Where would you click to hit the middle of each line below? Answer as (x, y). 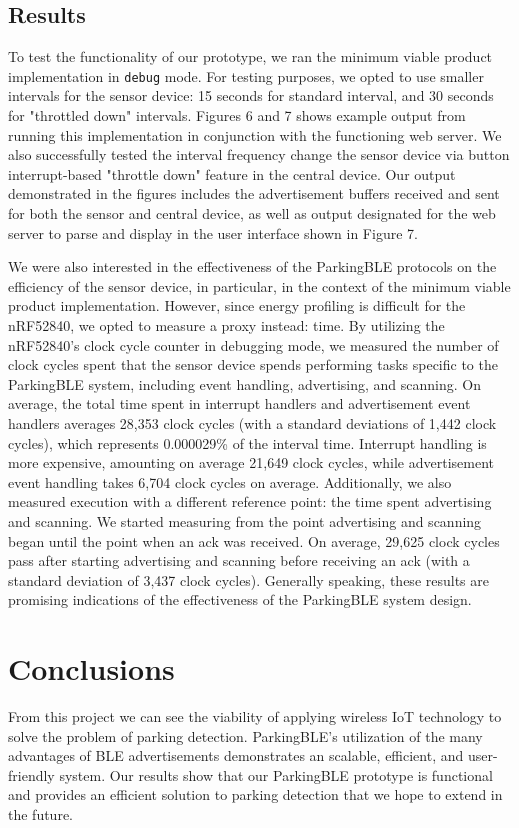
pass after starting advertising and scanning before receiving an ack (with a (239, 560)
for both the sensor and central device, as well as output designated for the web (252, 213)
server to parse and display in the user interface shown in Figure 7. (213, 232)
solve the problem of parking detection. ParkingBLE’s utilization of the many (245, 735)
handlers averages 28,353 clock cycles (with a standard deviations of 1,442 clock (252, 422)
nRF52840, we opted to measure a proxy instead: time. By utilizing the (226, 324)
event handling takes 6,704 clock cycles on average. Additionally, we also (230, 481)
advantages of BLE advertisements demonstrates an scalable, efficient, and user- (253, 755)
